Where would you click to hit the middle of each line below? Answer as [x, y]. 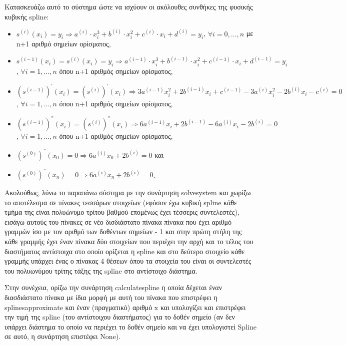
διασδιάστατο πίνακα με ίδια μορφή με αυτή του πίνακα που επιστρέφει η [111, 297]
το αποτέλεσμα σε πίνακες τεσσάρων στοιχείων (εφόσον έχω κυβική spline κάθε [121, 202]
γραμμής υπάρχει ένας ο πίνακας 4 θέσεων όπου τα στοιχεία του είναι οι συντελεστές [128, 261]
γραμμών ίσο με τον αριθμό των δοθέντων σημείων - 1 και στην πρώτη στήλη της [123, 231]
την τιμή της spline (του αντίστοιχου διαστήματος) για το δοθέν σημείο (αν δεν [120, 317]
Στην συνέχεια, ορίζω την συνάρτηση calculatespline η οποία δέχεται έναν [113, 287]
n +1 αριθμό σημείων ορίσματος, [63, 44]
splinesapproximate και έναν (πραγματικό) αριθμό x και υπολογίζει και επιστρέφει [125, 307]
